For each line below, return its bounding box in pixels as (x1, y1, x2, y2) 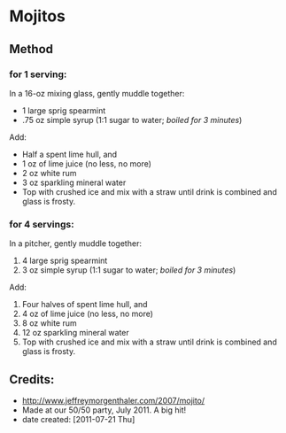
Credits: (9, 372, 55, 387)
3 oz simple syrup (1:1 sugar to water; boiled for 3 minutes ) (21, 265, 236, 275)
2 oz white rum (21, 167, 77, 178)
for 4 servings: (9, 218, 74, 230)
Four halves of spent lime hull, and (21, 299, 148, 310)
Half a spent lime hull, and (21, 149, 118, 159)
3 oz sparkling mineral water (21, 177, 127, 188)
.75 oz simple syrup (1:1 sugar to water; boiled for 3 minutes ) (21, 114, 243, 125)
